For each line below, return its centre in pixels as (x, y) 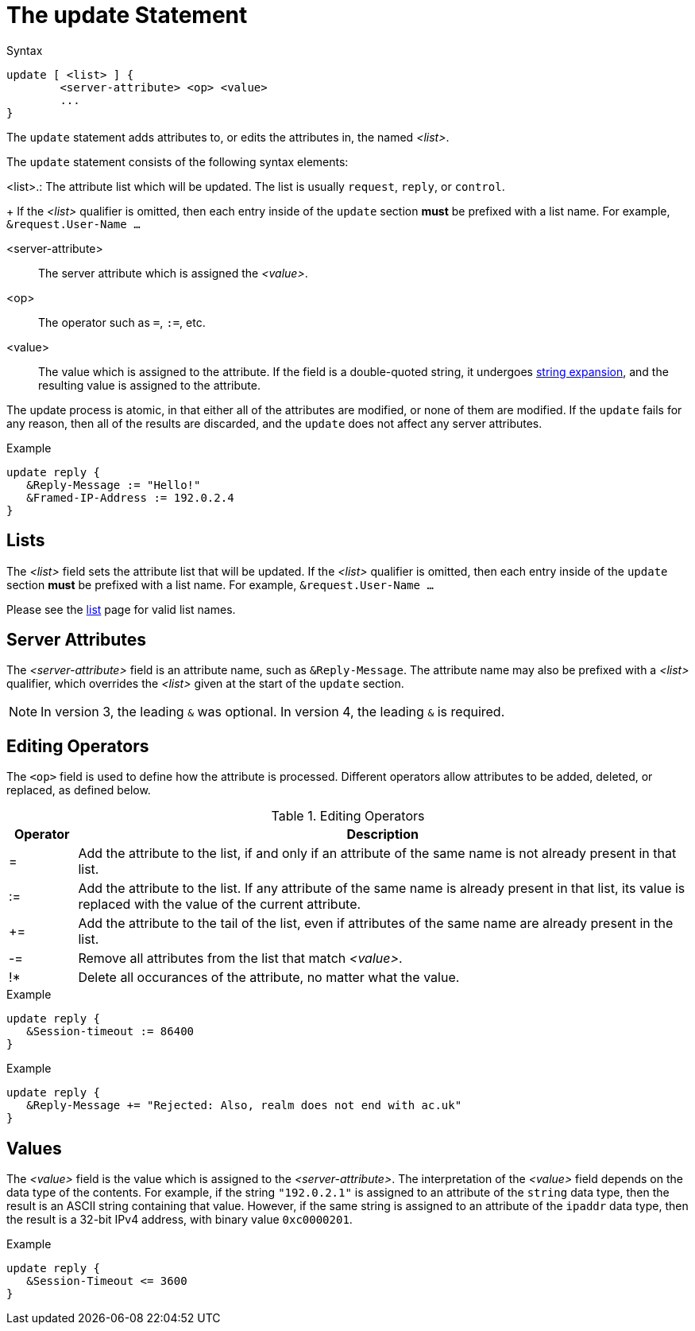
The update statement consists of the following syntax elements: (178, 161)
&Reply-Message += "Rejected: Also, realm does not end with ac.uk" (244, 1106)
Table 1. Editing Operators (348, 816)
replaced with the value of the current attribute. (220, 904)
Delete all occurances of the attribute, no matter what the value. (269, 978)
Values (34, 1148)
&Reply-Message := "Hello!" (114, 485)
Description (382, 834)
